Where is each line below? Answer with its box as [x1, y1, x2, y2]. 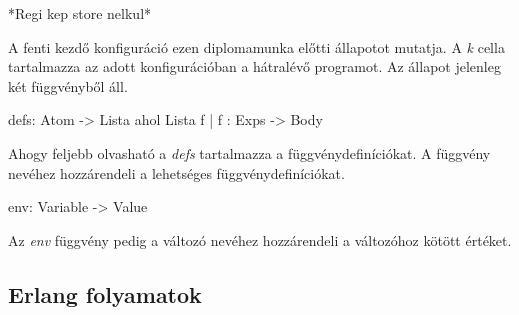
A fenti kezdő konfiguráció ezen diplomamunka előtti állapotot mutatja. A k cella [8, 36, 505, 57]
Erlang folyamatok [8, 278, 202, 309]
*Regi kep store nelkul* [8, 3, 152, 23]
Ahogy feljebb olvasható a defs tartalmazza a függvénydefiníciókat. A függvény [8, 142, 491, 163]
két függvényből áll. [8, 75, 128, 96]
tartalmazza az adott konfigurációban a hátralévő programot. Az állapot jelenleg [8, 56, 501, 77]
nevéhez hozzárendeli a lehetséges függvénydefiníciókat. [8, 162, 345, 183]
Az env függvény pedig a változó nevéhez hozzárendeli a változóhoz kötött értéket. [8, 229, 512, 250]
